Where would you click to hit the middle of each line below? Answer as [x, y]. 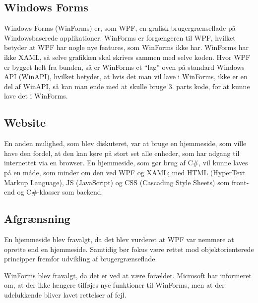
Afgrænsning [37, 219]
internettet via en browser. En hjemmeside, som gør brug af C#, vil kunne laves [126, 163]
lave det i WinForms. [36, 96]
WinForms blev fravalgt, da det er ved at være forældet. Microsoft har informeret [128, 275]
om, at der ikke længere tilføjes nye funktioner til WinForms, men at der [114, 285]
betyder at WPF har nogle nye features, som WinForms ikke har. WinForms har [126, 47]
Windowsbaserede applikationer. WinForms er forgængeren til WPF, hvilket [120, 37]
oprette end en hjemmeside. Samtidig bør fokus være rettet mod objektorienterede [129, 249]
